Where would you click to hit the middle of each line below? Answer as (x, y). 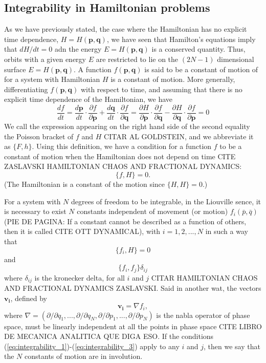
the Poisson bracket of (39, 136)
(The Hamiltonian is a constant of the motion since (85, 184)
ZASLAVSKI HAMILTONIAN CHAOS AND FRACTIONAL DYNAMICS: (123, 166)
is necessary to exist (35, 211)
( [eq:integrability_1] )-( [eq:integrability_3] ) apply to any (92, 346)
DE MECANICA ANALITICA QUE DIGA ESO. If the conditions (109, 336)
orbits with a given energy (45, 59)
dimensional (236, 59)
